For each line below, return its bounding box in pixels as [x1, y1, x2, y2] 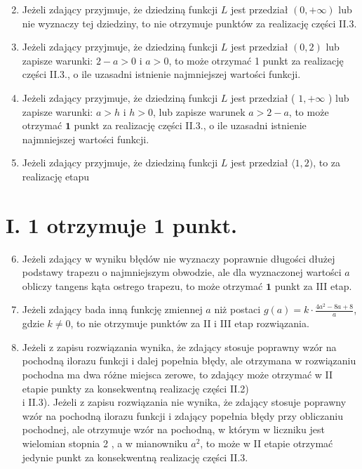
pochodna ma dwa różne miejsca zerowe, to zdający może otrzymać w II [22, 367, 333, 382]
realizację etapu [22, 169, 90, 183]
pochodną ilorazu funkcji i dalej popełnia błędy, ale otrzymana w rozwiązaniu [22, 353, 356, 368]
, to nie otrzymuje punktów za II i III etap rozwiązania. [70, 316, 309, 331]
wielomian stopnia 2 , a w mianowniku [22, 436, 188, 451]
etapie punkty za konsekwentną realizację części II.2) [22, 381, 249, 395]
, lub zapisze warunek [153, 104, 246, 119]
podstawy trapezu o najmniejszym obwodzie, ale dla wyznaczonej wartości [22, 265, 342, 279]
